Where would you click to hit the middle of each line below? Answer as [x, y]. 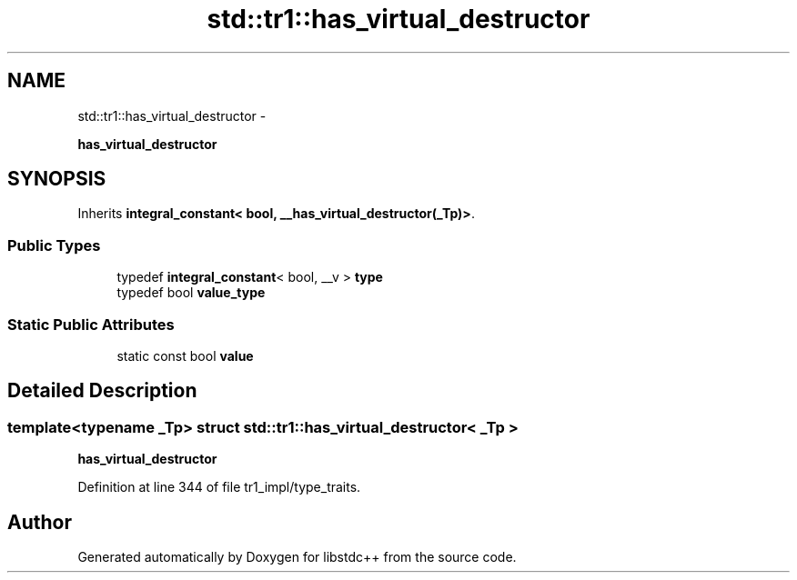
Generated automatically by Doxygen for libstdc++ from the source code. [297, 557]
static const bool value [185, 355]
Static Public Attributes [91, 324]
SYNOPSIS [57, 179]
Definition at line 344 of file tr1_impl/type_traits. [219, 487]
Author [40, 522]
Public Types [54, 245]
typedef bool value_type [191, 293]
